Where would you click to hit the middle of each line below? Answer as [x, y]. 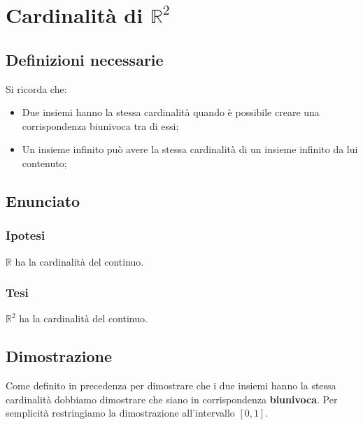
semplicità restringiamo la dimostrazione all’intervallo [120, 413]
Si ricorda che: [36, 88]
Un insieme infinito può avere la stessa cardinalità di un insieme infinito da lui [190, 149]
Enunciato [43, 200]
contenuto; [44, 163]
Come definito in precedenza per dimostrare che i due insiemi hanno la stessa [171, 386]
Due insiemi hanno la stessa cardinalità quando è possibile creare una [171, 112]
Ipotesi [26, 235]
